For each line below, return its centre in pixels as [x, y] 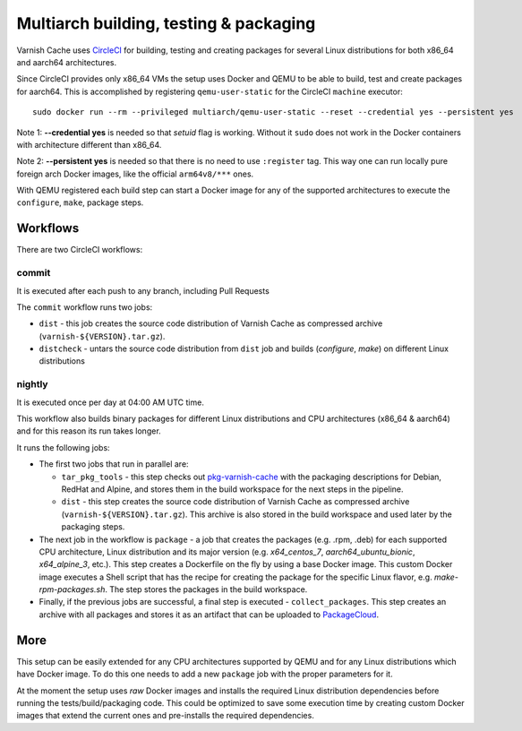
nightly [32, 384]
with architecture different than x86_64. [89, 144]
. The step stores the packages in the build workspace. [206, 589]
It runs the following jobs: [64, 447]
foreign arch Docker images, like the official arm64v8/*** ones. [135, 174]
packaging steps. [93, 527]
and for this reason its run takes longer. [89, 431]
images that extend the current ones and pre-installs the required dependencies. [166, 716]
